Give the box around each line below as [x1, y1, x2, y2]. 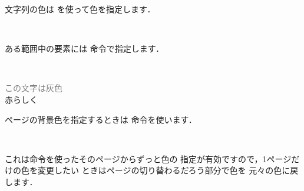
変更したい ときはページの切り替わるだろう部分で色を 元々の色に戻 [37, 164, 299, 176]
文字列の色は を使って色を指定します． [5, 3, 156, 15]
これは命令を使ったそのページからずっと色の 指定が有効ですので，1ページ [5, 152, 292, 165]
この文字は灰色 [5, 82, 62, 94]
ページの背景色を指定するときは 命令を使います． [5, 113, 197, 125]
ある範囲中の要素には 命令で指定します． [5, 42, 164, 55]
